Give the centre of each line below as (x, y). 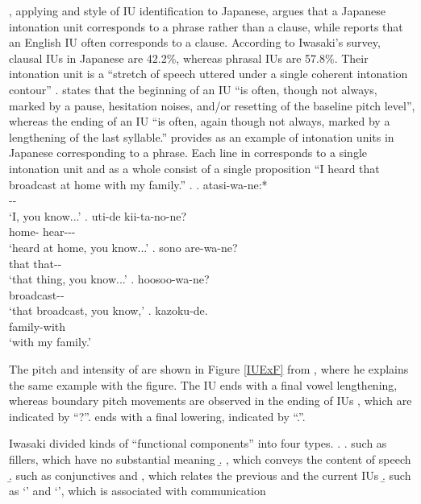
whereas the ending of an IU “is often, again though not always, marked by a (200, 121)
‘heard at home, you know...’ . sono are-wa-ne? (123, 247)
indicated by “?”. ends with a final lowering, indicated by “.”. (157, 416)
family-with (38, 326)
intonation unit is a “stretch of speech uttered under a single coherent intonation (208, 74)
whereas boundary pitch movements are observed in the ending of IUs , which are (210, 401)
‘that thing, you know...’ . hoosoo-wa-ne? (109, 279)
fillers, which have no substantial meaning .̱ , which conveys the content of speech (210, 459)
